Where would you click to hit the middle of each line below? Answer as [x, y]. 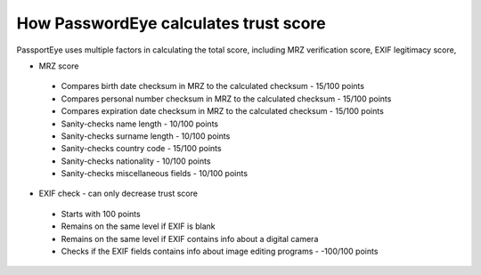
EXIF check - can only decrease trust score [118, 194]
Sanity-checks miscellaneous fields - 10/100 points [155, 174]
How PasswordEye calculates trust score [171, 23]
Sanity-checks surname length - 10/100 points [146, 136]
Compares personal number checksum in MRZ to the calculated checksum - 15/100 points [226, 99]
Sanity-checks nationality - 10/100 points [136, 161]
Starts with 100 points [101, 214]
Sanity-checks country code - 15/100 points [141, 149]
